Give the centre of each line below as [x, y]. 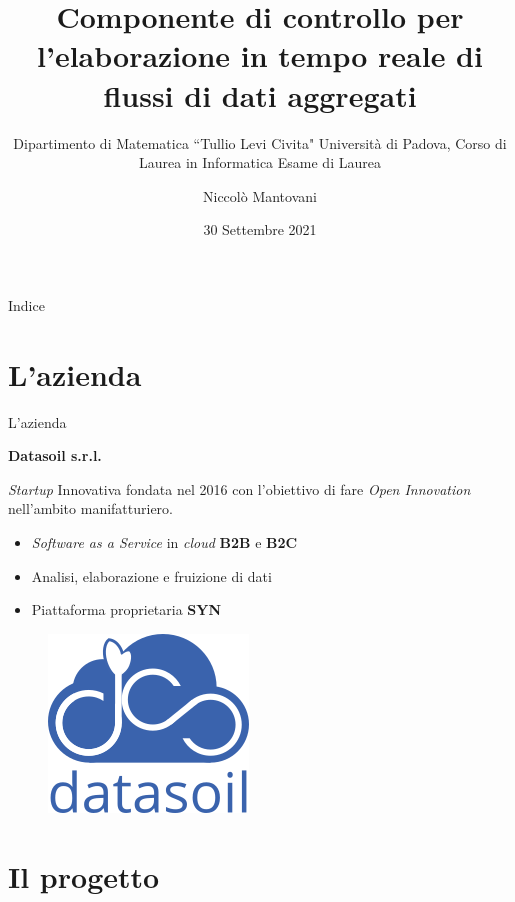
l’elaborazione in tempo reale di [260, 55]
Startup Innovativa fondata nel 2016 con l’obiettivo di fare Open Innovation [239, 488]
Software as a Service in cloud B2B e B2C [164, 541]
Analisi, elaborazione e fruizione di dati [151, 575]
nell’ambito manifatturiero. [91, 508]
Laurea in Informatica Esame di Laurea [260, 162]
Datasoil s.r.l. [55, 455]
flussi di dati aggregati [260, 94]
